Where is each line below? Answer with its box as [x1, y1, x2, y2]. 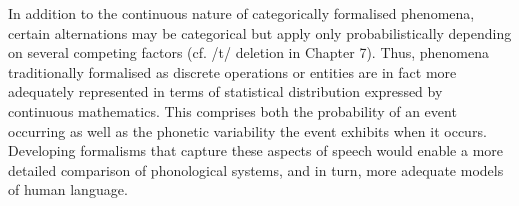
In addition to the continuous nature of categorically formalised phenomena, [8, 3, 475, 23]
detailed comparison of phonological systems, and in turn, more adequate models [8, 159, 504, 180]
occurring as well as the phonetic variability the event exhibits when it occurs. [8, 120, 487, 141]
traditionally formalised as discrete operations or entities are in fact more [8, 61, 457, 82]
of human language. [8, 179, 128, 200]
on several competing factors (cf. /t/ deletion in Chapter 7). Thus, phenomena [8, 42, 490, 63]
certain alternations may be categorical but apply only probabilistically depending [8, 22, 512, 43]
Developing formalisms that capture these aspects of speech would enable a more [8, 140, 503, 161]
